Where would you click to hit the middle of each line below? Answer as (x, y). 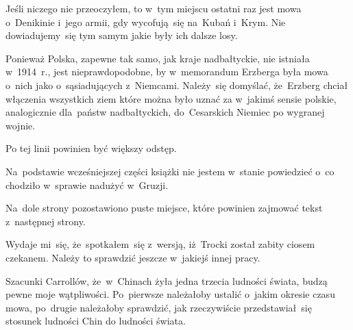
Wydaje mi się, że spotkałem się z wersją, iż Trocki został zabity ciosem (160, 244)
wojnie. (21, 125)
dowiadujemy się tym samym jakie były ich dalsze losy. (122, 35)
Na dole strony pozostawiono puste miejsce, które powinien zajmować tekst (164, 208)
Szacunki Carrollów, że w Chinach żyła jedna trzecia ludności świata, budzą (167, 280)
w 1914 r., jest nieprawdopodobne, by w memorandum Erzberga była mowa (167, 72)
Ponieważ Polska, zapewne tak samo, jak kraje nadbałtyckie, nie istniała (158, 58)
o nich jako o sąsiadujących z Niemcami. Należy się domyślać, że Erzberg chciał (177, 85)
